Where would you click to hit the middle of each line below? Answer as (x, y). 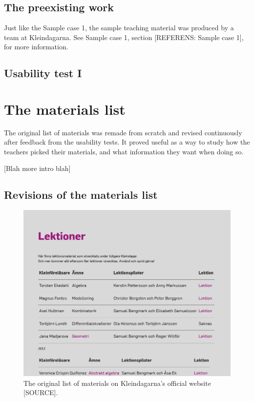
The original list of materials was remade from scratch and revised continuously (123, 132)
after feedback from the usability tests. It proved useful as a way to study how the (127, 142)
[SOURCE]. (41, 392)
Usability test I (43, 73)
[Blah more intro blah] (37, 168)
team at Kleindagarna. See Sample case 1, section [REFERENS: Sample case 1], (124, 37)
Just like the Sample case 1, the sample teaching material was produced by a (119, 28)
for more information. (36, 47)
